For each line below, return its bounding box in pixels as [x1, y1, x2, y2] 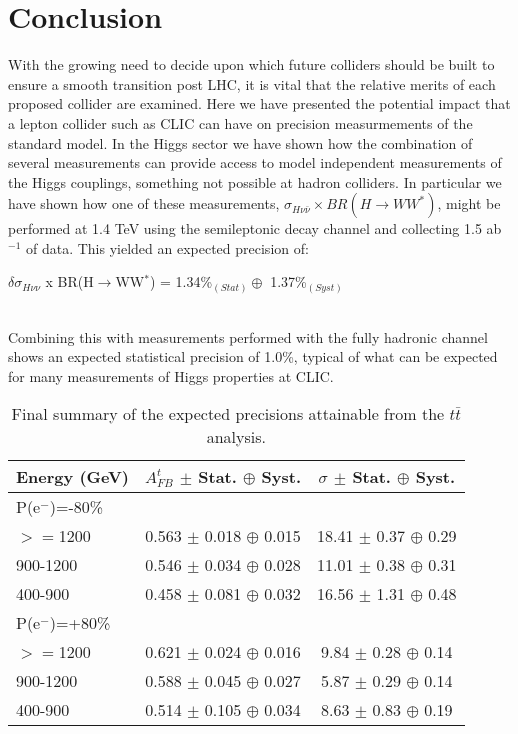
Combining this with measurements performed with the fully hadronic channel [8, 326, 488, 347]
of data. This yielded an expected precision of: [25, 237, 309, 258]
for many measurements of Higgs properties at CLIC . [8, 365, 334, 386]
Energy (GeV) [16, 465, 129, 489]
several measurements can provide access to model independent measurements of [8, 152, 502, 173]
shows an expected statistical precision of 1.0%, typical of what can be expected [8, 346, 498, 367]
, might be [437, 193, 501, 214]
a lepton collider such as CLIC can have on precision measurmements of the [8, 112, 473, 133]
